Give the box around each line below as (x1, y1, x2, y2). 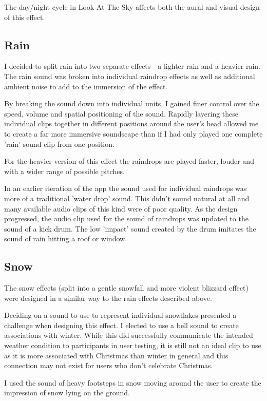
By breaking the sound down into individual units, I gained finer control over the (4, 98, 259, 109)
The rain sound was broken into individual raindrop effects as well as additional (4, 70, 255, 81)
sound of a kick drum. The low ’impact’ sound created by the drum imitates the (4, 223, 256, 234)
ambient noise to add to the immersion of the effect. (4, 81, 168, 91)
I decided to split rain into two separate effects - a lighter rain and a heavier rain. (4, 61, 260, 71)
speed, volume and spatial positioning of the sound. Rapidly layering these (4, 108, 239, 119)
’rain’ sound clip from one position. (4, 138, 115, 149)
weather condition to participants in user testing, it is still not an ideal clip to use (4, 340, 261, 351)
